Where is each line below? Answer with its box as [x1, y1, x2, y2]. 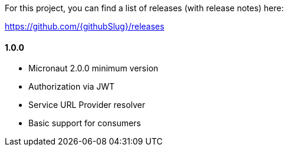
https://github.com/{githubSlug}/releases [5, 21, 165, 31]
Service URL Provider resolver [28, 100, 146, 110]
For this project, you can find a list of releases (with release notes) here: [5, 3, 284, 13]
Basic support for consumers [28, 118, 141, 129]
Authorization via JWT [28, 81, 115, 92]
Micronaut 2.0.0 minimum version [28, 63, 159, 74]
